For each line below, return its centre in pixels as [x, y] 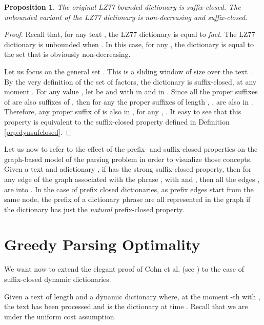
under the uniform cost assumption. [60, 316]
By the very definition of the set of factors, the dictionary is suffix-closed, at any [130, 81]
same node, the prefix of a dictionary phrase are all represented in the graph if [127, 199]
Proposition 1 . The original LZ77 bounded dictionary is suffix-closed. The [123, 7]
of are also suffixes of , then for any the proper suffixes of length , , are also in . [129, 101]
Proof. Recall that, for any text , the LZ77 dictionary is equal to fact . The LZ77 [130, 34]
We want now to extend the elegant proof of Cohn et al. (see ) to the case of [124, 269]
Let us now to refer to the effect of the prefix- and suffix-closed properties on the [131, 149]
